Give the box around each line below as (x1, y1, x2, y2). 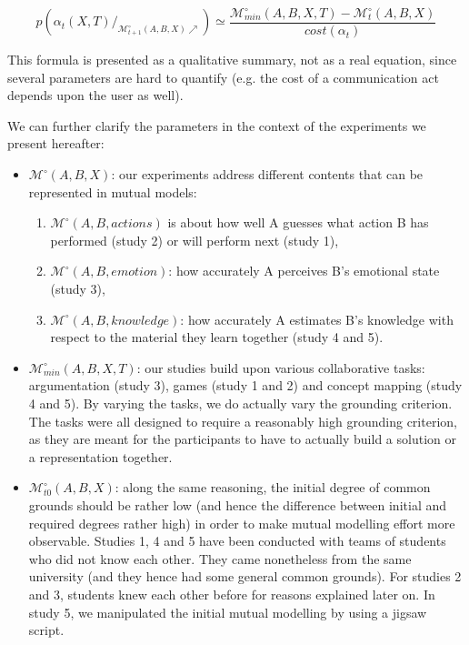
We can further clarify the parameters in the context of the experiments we (7, 116, 426, 135)
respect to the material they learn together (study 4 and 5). (50, 328, 384, 347)
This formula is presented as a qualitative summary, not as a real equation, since (7, 50, 457, 69)
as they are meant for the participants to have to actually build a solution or (28, 429, 456, 448)
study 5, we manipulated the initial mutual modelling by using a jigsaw (28, 602, 427, 621)
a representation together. (28, 447, 173, 466)
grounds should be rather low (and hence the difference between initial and (28, 495, 447, 514)
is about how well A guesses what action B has (167, 213, 429, 232)
